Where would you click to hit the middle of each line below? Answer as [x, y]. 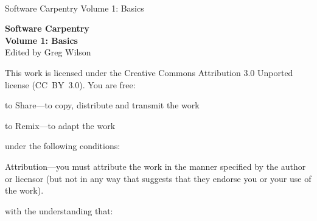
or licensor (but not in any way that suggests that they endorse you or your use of [158, 178]
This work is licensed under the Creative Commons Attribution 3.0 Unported [149, 72]
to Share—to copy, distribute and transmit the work [102, 105]
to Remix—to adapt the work [60, 125]
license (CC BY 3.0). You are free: [70, 84]
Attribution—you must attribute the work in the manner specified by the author [155, 166]
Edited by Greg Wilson [48, 52]
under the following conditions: [63, 146]
